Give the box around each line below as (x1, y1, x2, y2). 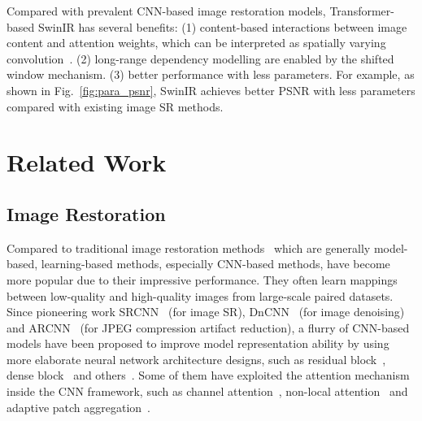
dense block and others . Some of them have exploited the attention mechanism (7, 367, 410, 384)
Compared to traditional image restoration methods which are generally (7, 239, 371, 256)
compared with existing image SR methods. (7, 98, 224, 115)
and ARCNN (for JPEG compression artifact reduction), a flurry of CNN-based (7, 319, 410, 336)
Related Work (7, 145, 167, 179)
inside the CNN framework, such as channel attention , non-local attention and (7, 383, 408, 400)
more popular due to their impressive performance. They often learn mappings (7, 271, 398, 288)
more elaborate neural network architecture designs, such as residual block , (7, 350, 386, 367)
